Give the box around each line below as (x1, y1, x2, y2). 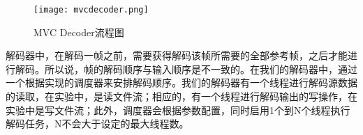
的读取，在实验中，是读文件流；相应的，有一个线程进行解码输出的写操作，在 (6, 89, 357, 104)
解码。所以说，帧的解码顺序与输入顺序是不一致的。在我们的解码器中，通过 (15, 61, 357, 76)
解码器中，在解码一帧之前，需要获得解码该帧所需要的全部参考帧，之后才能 (6, 48, 348, 63)
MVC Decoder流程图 (34, 24, 124, 39)
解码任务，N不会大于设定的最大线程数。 (6, 116, 189, 131)
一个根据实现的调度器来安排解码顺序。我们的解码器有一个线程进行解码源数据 (6, 75, 357, 90)
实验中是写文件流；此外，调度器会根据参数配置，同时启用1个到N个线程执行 (6, 102, 350, 117)
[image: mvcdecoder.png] (34, 5, 149, 15)
